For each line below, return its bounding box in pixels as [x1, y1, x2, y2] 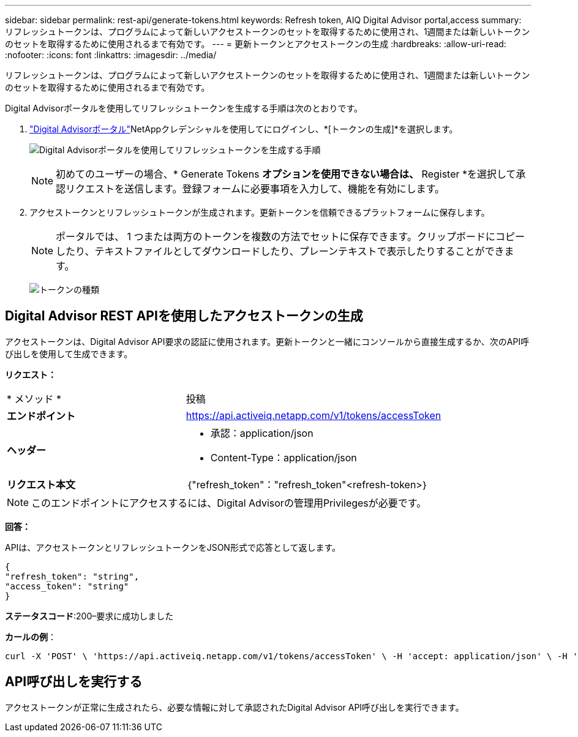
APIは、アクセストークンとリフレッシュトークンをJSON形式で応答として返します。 [5, 542, 341, 553]
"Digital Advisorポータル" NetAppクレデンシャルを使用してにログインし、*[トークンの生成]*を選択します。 [29, 124, 458, 134]
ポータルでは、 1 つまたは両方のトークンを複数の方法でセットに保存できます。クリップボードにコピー [56, 230, 525, 243]
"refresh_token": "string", [5, 571, 140, 581]
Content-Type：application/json [210, 451, 357, 464]
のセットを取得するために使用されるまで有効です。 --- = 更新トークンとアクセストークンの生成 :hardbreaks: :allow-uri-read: [5, 39, 506, 49]
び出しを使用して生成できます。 [5, 348, 133, 359]
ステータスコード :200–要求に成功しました [5, 610, 174, 621]
